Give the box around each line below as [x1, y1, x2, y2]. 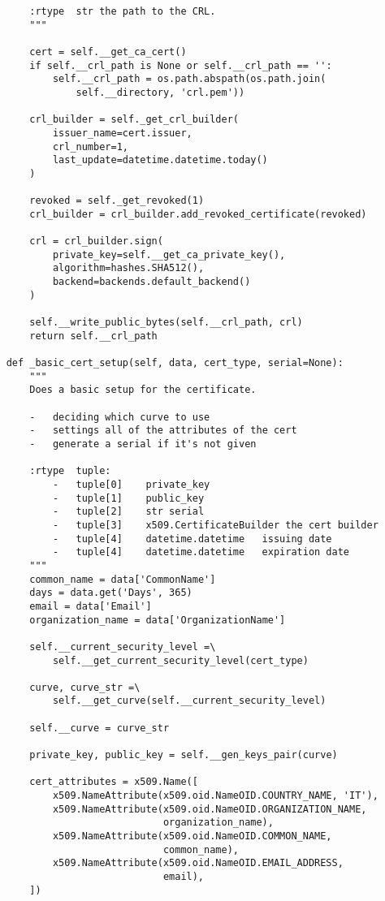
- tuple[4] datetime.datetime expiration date [52, 546, 350, 558]
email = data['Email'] [29, 600, 152, 612]
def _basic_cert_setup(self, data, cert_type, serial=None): [6, 357, 344, 369]
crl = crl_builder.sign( [29, 235, 163, 248]
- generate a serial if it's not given [29, 438, 257, 450]
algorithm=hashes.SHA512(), [52, 262, 205, 274]
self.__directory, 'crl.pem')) [76, 86, 245, 98]
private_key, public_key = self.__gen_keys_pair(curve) [29, 749, 338, 761]
